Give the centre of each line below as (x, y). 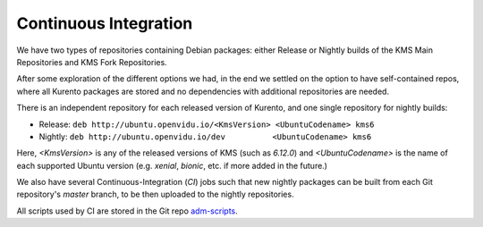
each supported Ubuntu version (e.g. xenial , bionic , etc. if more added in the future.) (172, 165)
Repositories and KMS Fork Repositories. (92, 62)
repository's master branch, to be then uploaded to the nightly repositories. (155, 194)
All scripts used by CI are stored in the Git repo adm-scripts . (127, 211)
